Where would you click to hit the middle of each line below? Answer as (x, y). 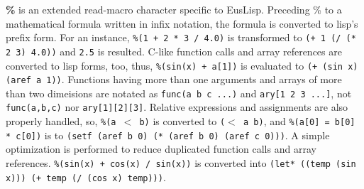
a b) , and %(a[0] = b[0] (299, 121)
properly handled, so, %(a (61, 121)
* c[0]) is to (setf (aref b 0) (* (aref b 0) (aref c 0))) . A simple (168, 135)
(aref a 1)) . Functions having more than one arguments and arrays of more (174, 79)
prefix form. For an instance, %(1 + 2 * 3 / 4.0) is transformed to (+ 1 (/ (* (181, 37)
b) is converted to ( (182, 121)
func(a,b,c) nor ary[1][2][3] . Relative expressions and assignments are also (177, 107)
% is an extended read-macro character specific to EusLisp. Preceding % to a (174, 9)
